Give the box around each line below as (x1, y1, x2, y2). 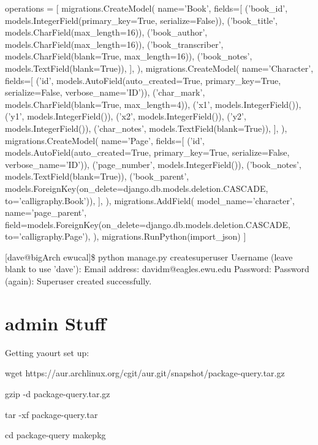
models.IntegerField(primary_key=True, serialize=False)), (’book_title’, (5, 13, 278, 26)
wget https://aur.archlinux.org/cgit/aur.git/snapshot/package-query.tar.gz (5, 367, 285, 379)
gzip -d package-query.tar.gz (5, 387, 110, 400)
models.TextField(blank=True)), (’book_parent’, (5, 170, 189, 183)
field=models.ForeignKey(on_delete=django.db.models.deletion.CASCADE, (5, 218, 290, 230)
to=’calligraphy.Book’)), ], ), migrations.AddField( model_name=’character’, (5, 194, 295, 207)
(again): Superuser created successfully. (5, 275, 152, 287)
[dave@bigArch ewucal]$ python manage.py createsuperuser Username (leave (5, 250, 293, 263)
